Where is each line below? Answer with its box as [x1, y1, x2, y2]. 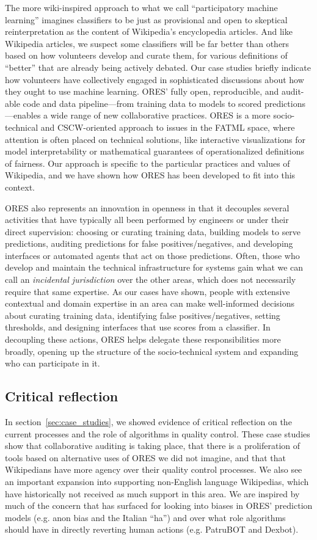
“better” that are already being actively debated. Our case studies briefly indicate [5, 60, 311, 73]
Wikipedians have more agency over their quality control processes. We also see [5, 463, 302, 476]
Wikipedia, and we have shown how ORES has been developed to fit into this [5, 169, 296, 181]
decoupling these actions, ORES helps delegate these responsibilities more [5, 333, 281, 346]
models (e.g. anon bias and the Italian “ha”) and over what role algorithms [5, 511, 286, 524]
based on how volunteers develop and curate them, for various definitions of [5, 49, 288, 62]
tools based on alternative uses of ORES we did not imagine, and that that [5, 451, 286, 464]
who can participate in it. [5, 357, 100, 370]
